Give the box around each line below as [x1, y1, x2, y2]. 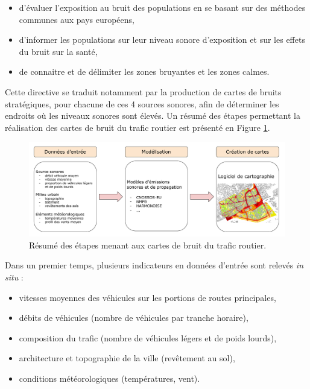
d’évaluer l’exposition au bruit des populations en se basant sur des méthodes [19, 1, 306, 13]
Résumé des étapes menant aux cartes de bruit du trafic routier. [29, 238, 267, 251]
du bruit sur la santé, [19, 45, 98, 57]
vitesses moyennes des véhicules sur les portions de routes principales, [19, 291, 276, 303]
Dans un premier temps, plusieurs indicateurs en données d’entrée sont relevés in [5, 259, 304, 271]
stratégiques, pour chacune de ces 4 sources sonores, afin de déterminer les [5, 97, 279, 110]
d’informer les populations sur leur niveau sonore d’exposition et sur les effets [19, 33, 305, 46]
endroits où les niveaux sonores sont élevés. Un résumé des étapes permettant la [5, 109, 300, 122]
